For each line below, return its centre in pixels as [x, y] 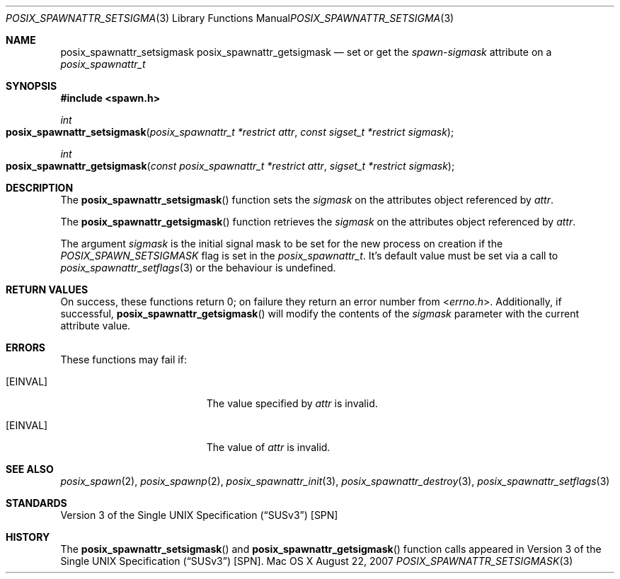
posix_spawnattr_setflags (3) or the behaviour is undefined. [198, 268]
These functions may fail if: [124, 359]
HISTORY [28, 537]
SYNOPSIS [31, 86]
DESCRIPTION [40, 188]
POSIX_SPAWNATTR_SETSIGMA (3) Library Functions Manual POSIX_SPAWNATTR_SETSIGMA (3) [230, 18]
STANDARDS [36, 503]
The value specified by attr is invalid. [292, 403]
